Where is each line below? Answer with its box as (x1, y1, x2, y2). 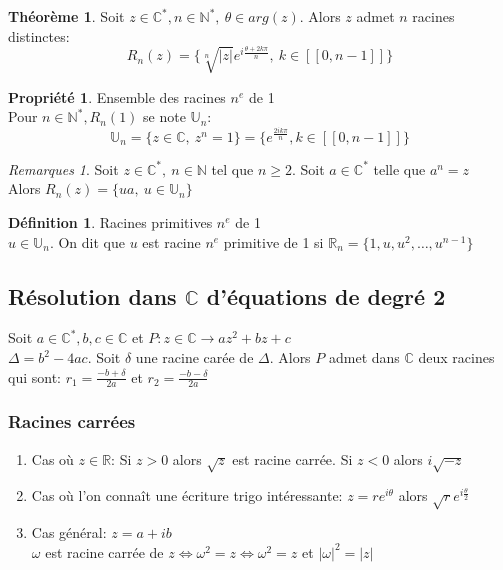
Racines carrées (8, 409, 136, 434)
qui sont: (8, 366, 61, 387)
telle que (373, 158, 426, 179)
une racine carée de (135, 347, 254, 368)
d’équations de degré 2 (206, 280, 446, 311)
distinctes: (8, 25, 70, 46)
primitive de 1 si (223, 231, 324, 252)
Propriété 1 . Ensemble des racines (8, 86, 226, 107)
